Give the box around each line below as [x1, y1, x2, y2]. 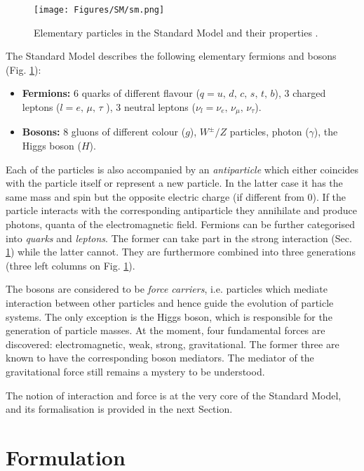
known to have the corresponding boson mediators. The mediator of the [6, 350, 314, 365]
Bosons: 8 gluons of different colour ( [22, 124, 186, 139]
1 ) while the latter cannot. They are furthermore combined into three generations [6, 244, 356, 259]
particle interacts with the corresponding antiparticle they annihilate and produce [6, 203, 357, 218]
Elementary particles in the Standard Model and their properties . [34, 25, 318, 39]
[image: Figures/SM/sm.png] [34, 5, 165, 15]
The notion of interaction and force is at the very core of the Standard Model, [6, 387, 342, 402]
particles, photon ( [229, 124, 309, 139]
